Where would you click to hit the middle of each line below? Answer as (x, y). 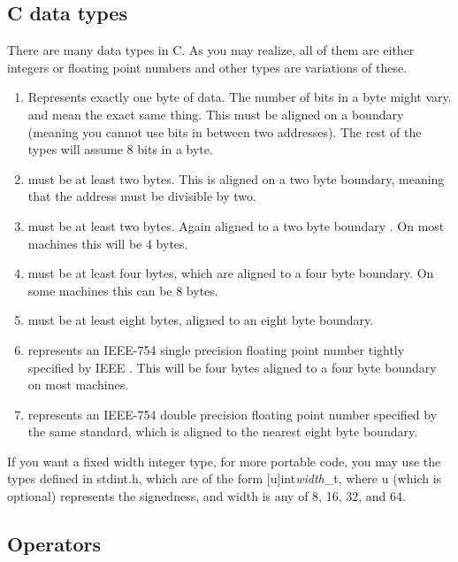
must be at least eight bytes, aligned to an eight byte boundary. (201, 320)
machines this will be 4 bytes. (108, 243)
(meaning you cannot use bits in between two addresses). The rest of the (225, 131)
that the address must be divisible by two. (142, 196)
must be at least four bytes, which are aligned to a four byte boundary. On (231, 273)
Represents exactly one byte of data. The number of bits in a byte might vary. (240, 97)
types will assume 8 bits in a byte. (120, 149)
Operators (54, 544)
